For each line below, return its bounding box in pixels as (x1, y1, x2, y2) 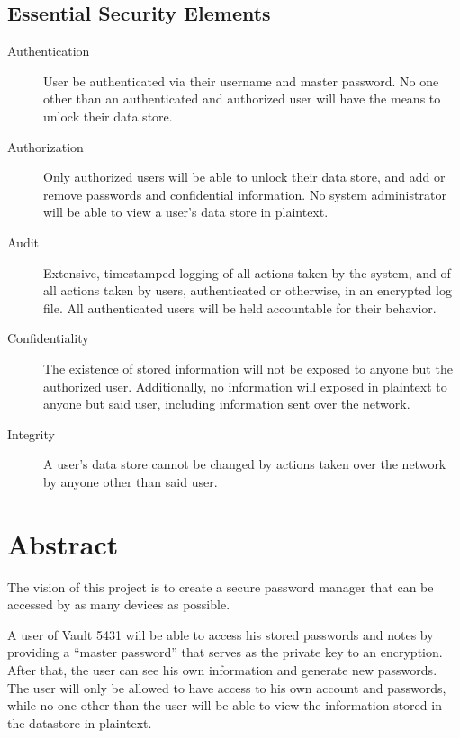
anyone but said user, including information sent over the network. (43, 394, 410, 413)
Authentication (7, 41, 90, 60)
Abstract (7, 525, 119, 562)
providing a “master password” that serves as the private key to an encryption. (7, 643, 443, 661)
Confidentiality (7, 328, 89, 347)
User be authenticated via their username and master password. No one (43, 71, 439, 90)
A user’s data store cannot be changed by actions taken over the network (43, 454, 446, 473)
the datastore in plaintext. (7, 713, 152, 732)
